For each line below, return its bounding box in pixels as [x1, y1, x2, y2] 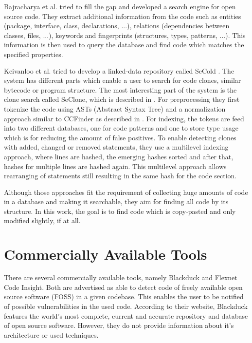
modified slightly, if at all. [4, 215, 81, 226]
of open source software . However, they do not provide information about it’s [4, 320, 234, 330]
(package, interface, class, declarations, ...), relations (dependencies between [4, 20, 230, 31]
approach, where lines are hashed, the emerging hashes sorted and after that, [4, 151, 234, 161]
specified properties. [4, 49, 63, 59]
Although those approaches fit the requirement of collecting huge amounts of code [4, 187, 248, 197]
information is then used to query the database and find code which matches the [4, 39, 244, 50]
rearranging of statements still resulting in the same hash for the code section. [4, 171, 237, 181]
